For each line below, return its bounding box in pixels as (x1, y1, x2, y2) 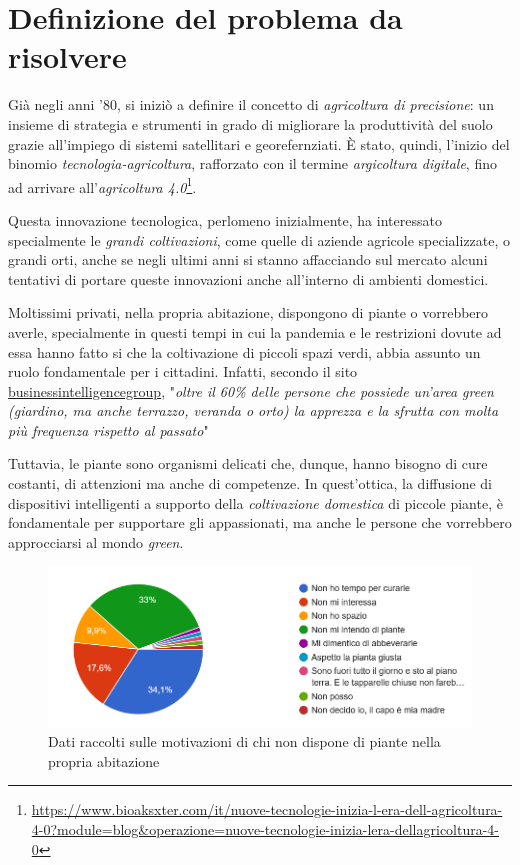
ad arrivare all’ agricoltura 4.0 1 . (8, 173, 197, 197)
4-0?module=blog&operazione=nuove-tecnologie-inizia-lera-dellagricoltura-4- (31, 819, 500, 840)
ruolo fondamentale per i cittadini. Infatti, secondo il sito (8, 361, 358, 382)
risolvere (8, 36, 127, 77)
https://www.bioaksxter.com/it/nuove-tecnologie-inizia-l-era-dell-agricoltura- (31, 799, 503, 820)
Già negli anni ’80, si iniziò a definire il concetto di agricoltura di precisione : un (8, 94, 494, 115)
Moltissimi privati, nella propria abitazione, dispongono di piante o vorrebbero (8, 302, 489, 323)
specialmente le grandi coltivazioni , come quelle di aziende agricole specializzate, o (8, 229, 511, 250)
